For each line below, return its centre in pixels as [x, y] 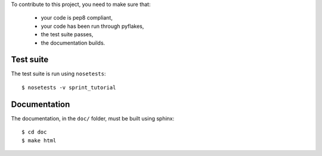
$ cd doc [34, 132]
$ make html [39, 140]
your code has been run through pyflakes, [92, 26]
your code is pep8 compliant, [77, 18]
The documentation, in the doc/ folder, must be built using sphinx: [93, 118]
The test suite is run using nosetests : [58, 74]
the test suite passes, [67, 34]
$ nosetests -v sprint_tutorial [69, 87]
